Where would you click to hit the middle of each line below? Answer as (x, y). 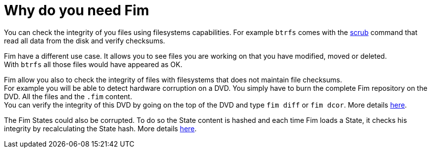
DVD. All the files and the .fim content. (68, 96)
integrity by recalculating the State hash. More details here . (100, 128)
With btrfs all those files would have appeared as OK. (93, 64)
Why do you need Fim (77, 10)
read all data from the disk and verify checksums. (85, 40)
